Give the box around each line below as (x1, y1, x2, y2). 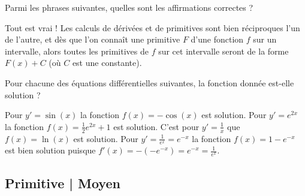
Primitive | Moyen (5, 173, 120, 192)
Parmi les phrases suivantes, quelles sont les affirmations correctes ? (5, 1, 253, 13)
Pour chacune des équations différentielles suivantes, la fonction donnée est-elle (5, 76, 294, 89)
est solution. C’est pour (113, 120, 200, 132)
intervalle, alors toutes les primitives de (5, 44, 149, 57)
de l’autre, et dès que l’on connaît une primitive (5, 33, 180, 46)
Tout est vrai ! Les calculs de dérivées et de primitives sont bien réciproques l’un (5, 21, 300, 34)
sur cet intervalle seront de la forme (158, 44, 289, 57)
